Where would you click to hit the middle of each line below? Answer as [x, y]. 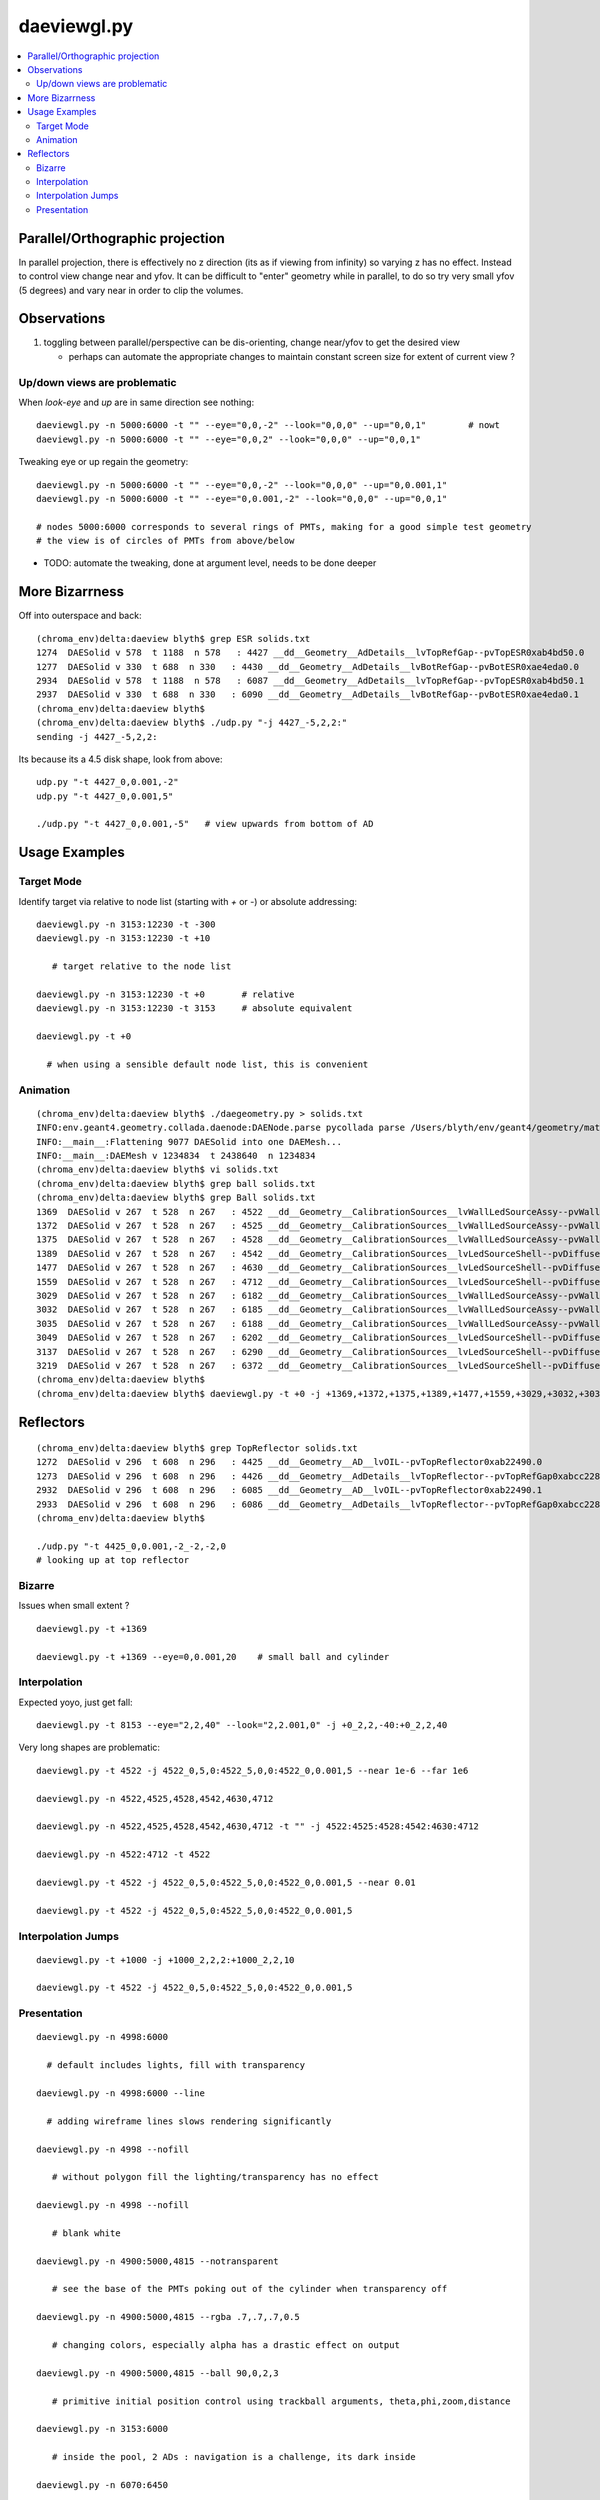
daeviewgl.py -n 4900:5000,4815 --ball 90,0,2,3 [157, 2373]
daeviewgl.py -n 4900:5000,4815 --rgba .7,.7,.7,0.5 [168, 2317]
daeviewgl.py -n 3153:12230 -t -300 [126, 924]
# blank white [86, 2233]
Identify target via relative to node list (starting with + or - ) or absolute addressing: [188, 901]
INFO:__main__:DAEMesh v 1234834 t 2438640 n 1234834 [176, 1156]
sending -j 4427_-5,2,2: [97, 736]
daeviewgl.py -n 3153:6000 [102, 2429]
